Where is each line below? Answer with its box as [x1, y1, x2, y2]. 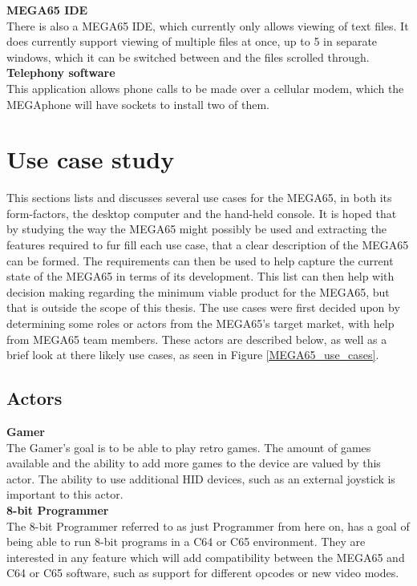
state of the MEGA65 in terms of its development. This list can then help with [6, 268, 395, 285]
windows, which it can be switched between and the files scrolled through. [6, 48, 370, 65]
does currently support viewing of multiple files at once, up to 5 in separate [6, 33, 378, 50]
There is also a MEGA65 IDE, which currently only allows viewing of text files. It [6, 17, 409, 34]
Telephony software [6, 64, 115, 81]
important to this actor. [6, 486, 123, 503]
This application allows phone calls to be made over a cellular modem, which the [6, 79, 404, 96]
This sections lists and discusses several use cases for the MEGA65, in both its [6, 189, 392, 206]
